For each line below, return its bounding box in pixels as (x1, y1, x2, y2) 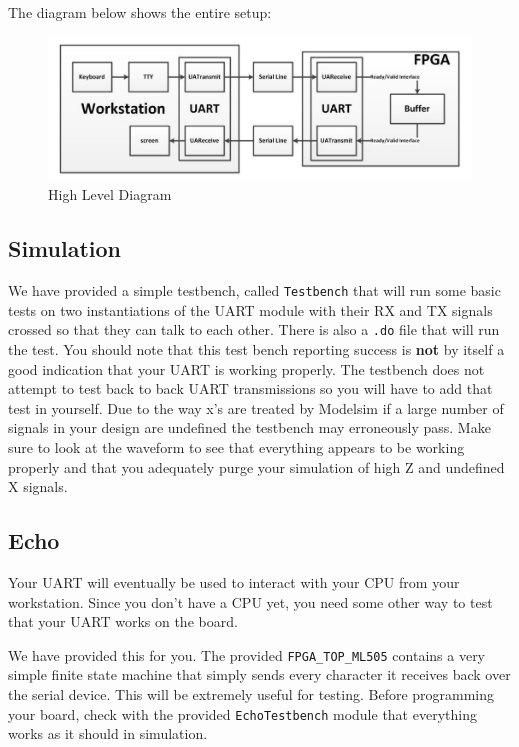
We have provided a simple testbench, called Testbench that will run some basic (8, 280, 501, 301)
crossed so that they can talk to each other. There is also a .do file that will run (8, 319, 500, 340)
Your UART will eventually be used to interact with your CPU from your (8, 572, 460, 593)
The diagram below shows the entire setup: (8, 2, 272, 22)
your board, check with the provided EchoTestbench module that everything (8, 703, 477, 724)
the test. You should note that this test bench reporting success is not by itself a (8, 339, 505, 360)
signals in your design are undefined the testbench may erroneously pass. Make (8, 417, 491, 438)
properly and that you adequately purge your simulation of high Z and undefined (8, 456, 505, 477)
